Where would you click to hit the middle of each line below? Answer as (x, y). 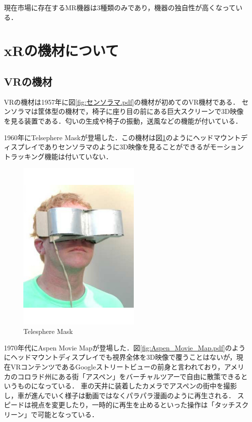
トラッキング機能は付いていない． (58, 156)
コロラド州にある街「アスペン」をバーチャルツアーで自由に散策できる (129, 376)
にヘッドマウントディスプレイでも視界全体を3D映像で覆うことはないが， (120, 357)
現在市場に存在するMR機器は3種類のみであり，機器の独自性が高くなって (120, 7)
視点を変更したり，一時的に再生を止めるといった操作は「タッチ (133, 405)
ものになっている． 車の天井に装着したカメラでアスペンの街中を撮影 (127, 386)
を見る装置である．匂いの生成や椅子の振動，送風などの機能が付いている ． (123, 120)
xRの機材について (62, 50)
